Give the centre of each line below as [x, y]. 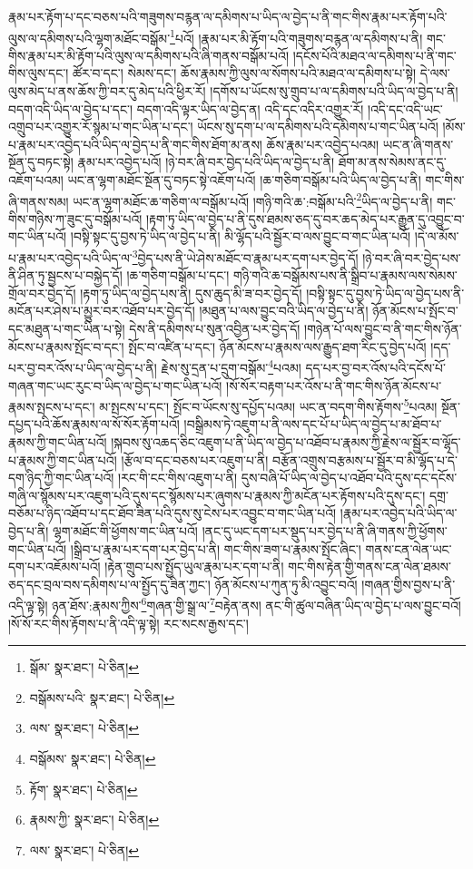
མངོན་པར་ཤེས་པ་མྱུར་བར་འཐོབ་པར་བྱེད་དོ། [102, 311]
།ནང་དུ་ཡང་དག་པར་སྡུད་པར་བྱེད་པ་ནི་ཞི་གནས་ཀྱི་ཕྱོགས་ [325, 530]
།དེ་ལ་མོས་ [437, 236]
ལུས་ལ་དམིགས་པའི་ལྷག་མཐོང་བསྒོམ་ [89, 38]
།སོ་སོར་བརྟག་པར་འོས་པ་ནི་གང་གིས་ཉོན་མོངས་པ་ [334, 385]
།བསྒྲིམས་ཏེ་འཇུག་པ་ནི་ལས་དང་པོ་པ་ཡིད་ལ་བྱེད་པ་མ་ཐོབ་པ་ [313, 424]
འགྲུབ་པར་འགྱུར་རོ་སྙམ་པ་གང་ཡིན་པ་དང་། [101, 127]
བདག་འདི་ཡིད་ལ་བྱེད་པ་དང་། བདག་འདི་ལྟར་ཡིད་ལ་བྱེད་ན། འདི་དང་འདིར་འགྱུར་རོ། [186, 108]
